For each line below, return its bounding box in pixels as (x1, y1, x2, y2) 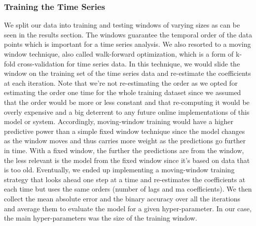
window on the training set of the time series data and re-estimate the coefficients (4, 68, 251, 78)
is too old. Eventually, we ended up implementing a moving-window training (4, 164, 235, 175)
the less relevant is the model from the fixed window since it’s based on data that (4, 155, 250, 165)
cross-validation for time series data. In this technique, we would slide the (17, 58, 240, 68)
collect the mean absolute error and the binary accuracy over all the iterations (4, 193, 241, 203)
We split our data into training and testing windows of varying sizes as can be (4, 20, 240, 30)
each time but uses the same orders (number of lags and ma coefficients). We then (4, 184, 252, 194)
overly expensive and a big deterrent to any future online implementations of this (4, 106, 250, 117)
